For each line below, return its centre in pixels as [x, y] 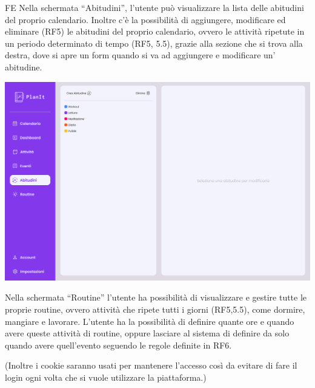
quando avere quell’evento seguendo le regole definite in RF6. [118, 345]
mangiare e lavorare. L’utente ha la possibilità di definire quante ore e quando [150, 321]
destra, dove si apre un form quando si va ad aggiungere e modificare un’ [140, 55]
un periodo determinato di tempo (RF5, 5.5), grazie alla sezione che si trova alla [154, 43]
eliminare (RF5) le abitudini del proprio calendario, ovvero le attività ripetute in [155, 31]
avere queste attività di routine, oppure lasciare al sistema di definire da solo [147, 333]
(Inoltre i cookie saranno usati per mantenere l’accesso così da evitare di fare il [151, 365]
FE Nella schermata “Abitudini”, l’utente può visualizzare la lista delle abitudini [154, 7]
